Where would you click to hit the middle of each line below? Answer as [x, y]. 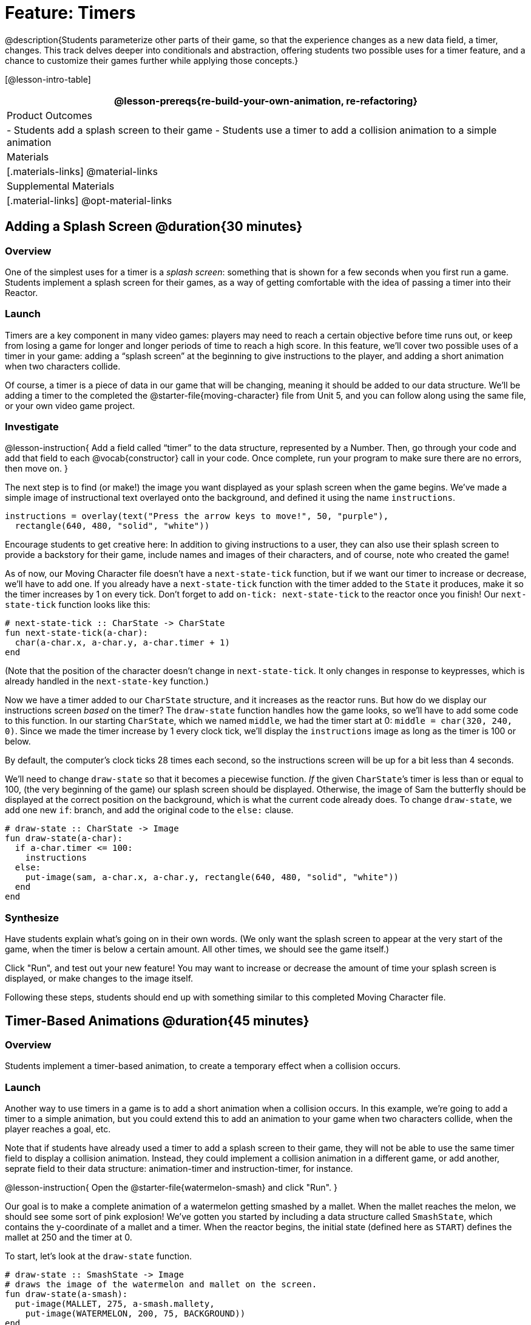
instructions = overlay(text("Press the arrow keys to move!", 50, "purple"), [197, 516]
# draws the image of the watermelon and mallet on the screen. [161, 1285]
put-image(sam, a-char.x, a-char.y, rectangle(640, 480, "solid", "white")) [212, 877]
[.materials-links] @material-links [82, 171]
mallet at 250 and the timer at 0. [69, 1237]
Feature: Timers [70, 13]
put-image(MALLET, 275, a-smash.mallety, [115, 1304]
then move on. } [36, 469]
